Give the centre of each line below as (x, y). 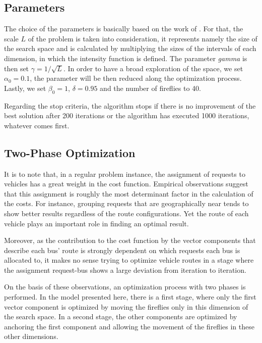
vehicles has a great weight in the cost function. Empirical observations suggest (126, 184)
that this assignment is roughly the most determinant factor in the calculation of (129, 193)
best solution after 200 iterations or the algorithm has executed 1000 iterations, (127, 115)
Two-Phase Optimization (70, 152)
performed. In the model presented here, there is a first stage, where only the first (130, 297)
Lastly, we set (25, 88)
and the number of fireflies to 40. (150, 88)
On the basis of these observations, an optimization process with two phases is (125, 287)
